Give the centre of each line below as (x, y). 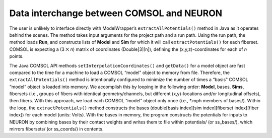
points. (16, 56)
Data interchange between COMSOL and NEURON (116, 13)
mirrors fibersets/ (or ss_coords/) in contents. (56, 129)
